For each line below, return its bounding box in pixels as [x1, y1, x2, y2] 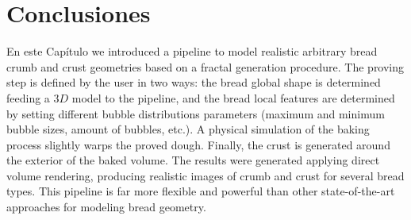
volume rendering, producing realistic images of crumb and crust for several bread [6, 167, 405, 183]
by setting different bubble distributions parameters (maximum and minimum [6, 105, 385, 122]
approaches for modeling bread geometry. [6, 199, 206, 215]
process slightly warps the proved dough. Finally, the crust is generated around [6, 136, 390, 152]
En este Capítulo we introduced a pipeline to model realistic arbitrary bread [6, 43, 378, 60]
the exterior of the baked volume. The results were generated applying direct [6, 152, 380, 168]
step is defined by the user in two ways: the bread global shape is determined [6, 74, 381, 91]
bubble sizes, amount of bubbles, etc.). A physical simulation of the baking [6, 121, 370, 137]
